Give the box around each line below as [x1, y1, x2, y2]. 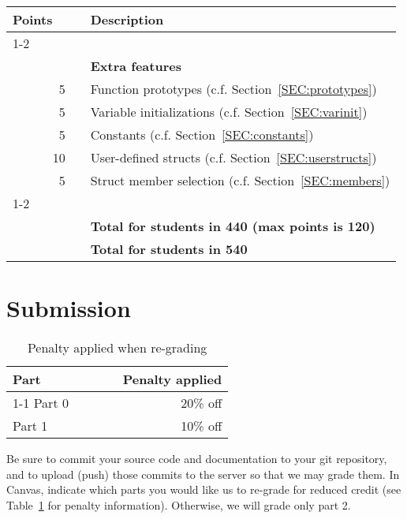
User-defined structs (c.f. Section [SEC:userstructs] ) [90, 148, 377, 166]
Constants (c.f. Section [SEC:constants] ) [90, 125, 314, 144]
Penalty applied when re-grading [27, 338, 207, 357]
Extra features [90, 57, 181, 75]
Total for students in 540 [90, 240, 248, 258]
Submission [6, 292, 131, 324]
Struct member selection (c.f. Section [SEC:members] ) [90, 171, 390, 189]
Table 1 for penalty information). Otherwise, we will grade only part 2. [6, 496, 351, 513]
